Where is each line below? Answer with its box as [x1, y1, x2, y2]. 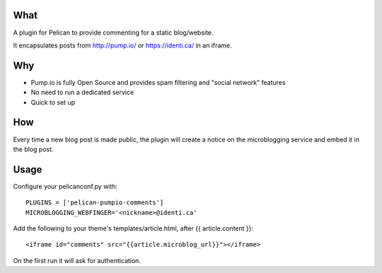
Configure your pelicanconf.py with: [13, 182, 118, 190]
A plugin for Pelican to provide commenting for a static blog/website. [13, 28, 214, 37]
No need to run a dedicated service [30, 88, 134, 97]
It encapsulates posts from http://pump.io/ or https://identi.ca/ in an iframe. [13, 41, 233, 50]
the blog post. [13, 145, 54, 153]
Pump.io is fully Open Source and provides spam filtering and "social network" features [30, 78, 286, 86]
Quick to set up [30, 98, 76, 106]
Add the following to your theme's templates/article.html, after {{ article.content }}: [13, 223, 254, 233]
